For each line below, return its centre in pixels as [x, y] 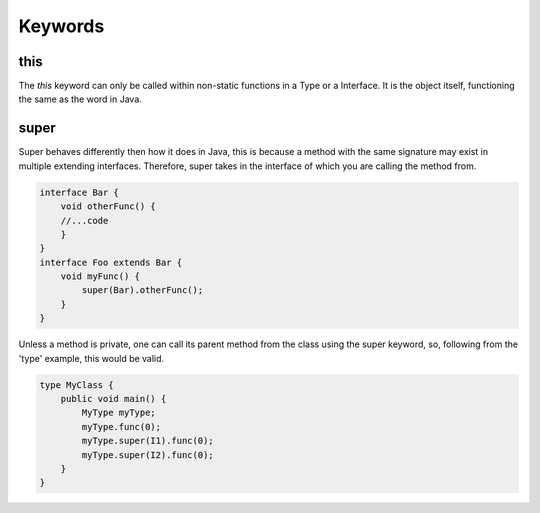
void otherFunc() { [108, 206]
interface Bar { [79, 192]
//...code [84, 220]
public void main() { [113, 398]
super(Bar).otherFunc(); [142, 290]
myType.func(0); [121, 426]
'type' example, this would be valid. [91, 358]
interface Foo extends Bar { [111, 262]
